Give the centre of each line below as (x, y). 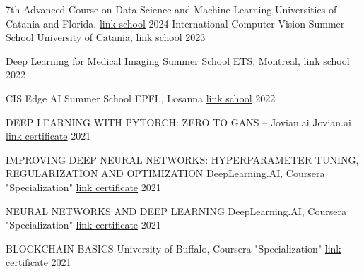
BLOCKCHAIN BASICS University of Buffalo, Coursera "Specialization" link (174, 248)
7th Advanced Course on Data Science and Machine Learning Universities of (171, 9)
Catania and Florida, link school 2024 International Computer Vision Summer (175, 23)
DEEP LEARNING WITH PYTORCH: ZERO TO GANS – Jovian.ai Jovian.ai (178, 122)
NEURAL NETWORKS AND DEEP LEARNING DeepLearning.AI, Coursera (176, 211)
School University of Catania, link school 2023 (106, 37)
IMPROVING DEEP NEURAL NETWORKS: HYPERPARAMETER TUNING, (182, 159)
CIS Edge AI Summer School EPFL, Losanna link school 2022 (141, 98)
